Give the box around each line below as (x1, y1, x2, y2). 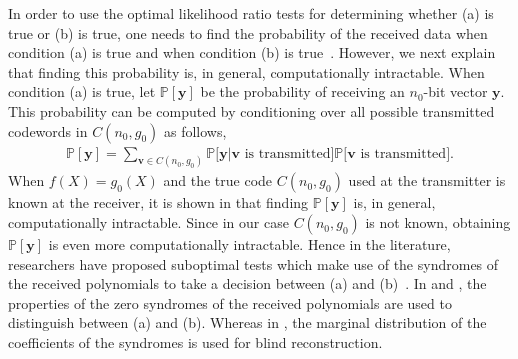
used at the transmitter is (348, 170, 506, 191)
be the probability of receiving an (200, 81, 405, 102)
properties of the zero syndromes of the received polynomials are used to (8, 292, 452, 313)
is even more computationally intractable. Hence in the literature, (48, 234, 451, 255)
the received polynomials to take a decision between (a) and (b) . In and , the (8, 273, 487, 294)
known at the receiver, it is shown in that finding (8, 192, 309, 213)
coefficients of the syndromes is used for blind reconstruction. (8, 332, 383, 353)
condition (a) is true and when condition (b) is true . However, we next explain (8, 42, 496, 63)
